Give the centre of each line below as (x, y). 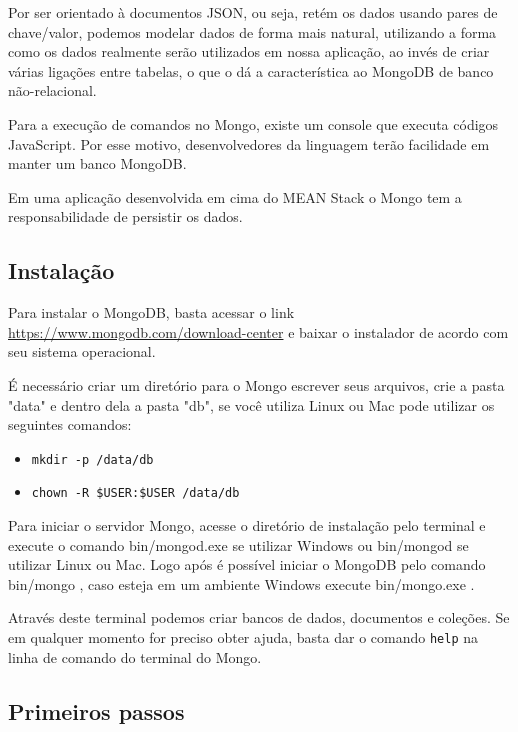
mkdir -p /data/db (92, 459)
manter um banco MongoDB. (97, 163)
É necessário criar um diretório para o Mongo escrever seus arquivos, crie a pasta (256, 384)
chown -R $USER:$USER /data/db (135, 493)
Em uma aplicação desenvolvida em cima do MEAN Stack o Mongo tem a (235, 196)
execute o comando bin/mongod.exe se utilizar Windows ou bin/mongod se (238, 544)
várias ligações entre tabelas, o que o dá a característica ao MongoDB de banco (251, 70)
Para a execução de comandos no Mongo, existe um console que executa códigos (253, 123)
